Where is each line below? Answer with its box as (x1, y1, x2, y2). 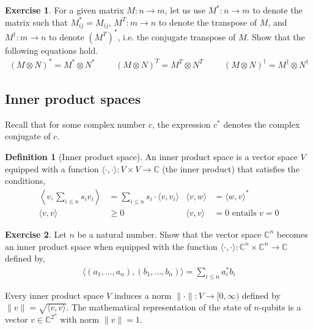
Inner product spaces (5, 89, 141, 108)
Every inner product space (5, 288, 104, 301)
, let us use (164, 4, 205, 16)
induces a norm (114, 288, 172, 301)
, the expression (152, 117, 211, 130)
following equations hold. (5, 43, 98, 56)
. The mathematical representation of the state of (66, 301, 251, 313)
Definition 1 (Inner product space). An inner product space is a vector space (5, 150, 298, 163)
